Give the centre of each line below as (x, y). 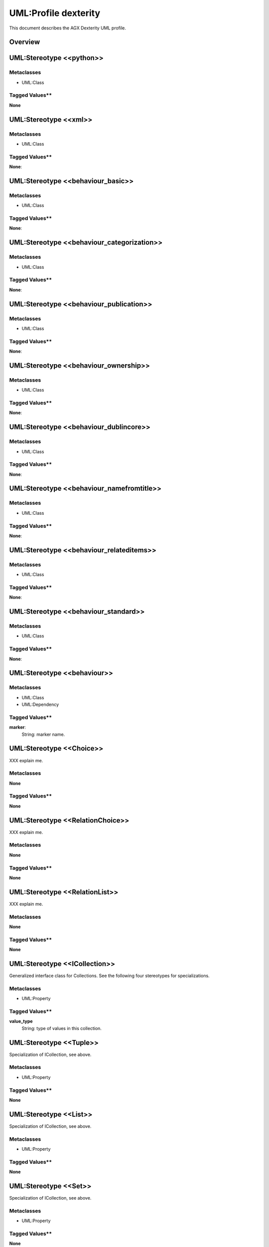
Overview (25, 42)
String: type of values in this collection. (62, 1028)
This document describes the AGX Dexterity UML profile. (68, 28)
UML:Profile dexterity (55, 13)
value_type (21, 1021)
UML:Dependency (40, 705)
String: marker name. (43, 734)
